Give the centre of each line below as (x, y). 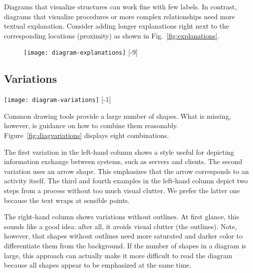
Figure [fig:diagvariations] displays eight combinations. (87, 135)
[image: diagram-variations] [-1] (58, 99)
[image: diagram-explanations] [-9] (81, 52)
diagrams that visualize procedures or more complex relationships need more (120, 16)
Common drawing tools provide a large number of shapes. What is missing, (118, 116)
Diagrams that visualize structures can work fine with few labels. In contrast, (120, 6)
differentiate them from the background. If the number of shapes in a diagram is (125, 246)
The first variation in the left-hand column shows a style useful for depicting (119, 152)
